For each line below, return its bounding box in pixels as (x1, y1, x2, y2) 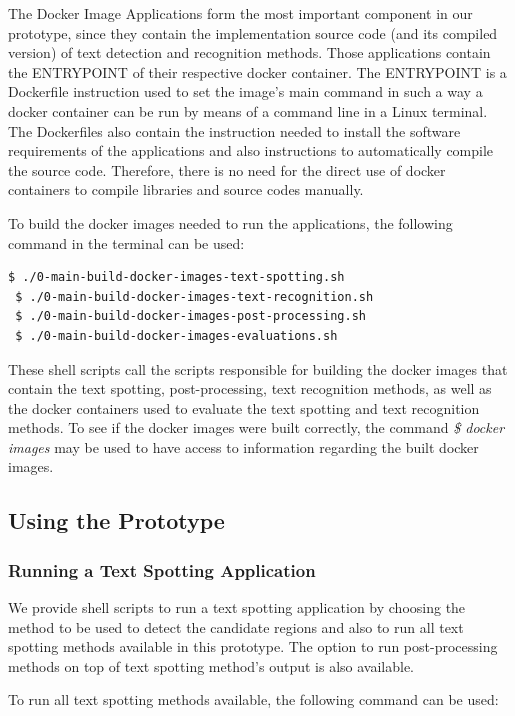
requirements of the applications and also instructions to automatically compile (8, 140, 494, 161)
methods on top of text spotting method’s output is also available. (8, 655, 415, 676)
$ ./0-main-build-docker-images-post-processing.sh (15, 309, 366, 324)
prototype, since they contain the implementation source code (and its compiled (8, 22, 498, 43)
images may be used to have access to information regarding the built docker (8, 436, 479, 457)
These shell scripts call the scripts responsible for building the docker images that (8, 358, 508, 379)
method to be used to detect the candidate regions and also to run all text (8, 616, 464, 637)
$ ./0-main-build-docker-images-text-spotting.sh (8, 270, 345, 285)
